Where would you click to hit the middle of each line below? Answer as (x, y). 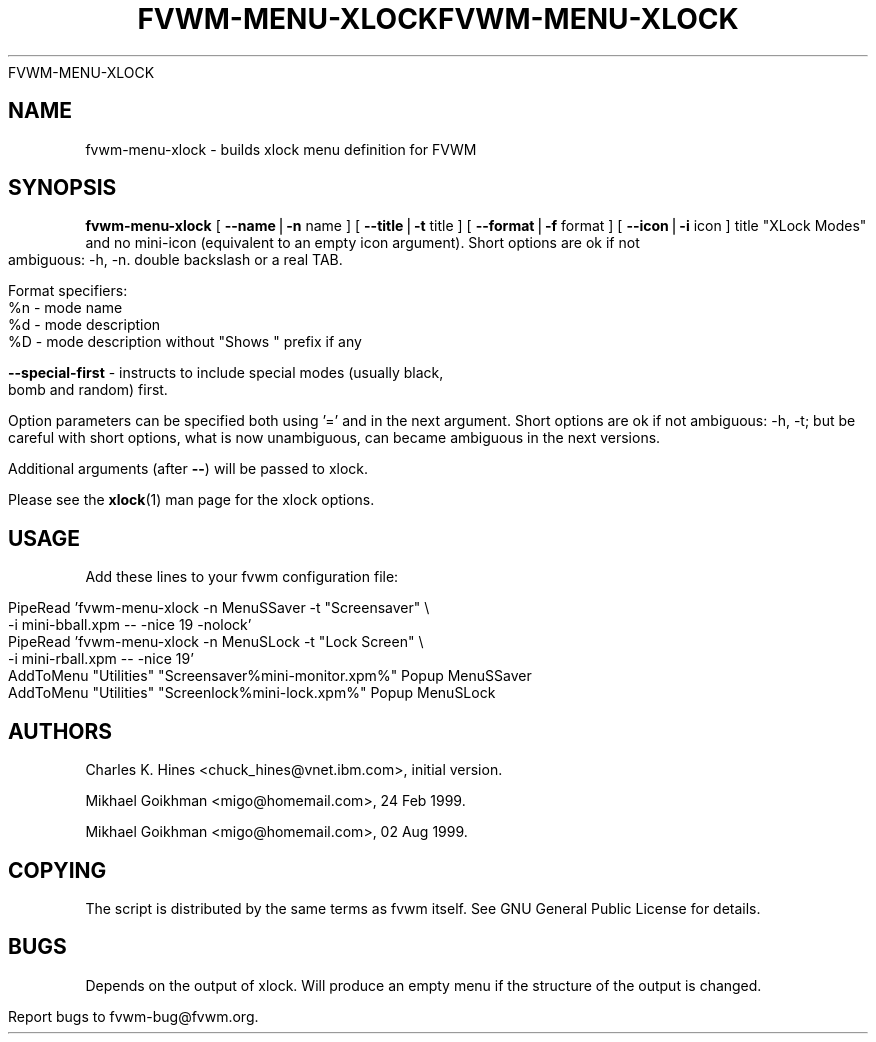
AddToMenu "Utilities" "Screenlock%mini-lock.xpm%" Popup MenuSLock (252, 693)
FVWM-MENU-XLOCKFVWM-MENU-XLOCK (438, 19)
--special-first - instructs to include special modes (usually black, (226, 373)
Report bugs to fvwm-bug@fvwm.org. (133, 1016)
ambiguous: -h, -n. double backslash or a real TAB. (175, 260)
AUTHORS (60, 731)
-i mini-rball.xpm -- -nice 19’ (101, 659)
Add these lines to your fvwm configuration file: (242, 577)
